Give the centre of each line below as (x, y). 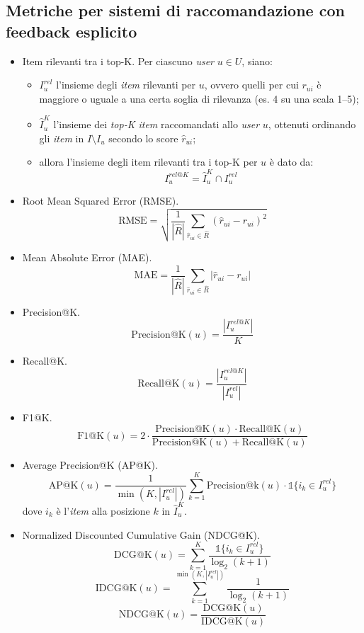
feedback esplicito (72, 31)
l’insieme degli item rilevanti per (126, 85)
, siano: (257, 61)
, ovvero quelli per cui (251, 85)
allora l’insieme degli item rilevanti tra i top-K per (148, 162)
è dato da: (291, 162)
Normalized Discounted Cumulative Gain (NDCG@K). (141, 534)
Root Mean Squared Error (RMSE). (101, 201)
